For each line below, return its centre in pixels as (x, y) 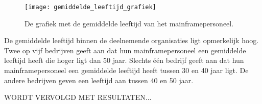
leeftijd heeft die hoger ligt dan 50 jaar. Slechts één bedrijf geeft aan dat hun (124, 60)
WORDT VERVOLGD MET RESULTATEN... (78, 97)
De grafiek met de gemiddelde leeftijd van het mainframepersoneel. (129, 23)
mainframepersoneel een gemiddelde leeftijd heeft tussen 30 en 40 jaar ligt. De (126, 70)
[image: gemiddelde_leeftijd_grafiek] (90, 7)
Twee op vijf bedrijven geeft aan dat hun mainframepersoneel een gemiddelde (125, 50)
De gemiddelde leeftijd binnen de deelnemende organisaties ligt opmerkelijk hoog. (132, 40)
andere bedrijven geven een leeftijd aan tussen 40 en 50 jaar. (99, 80)
